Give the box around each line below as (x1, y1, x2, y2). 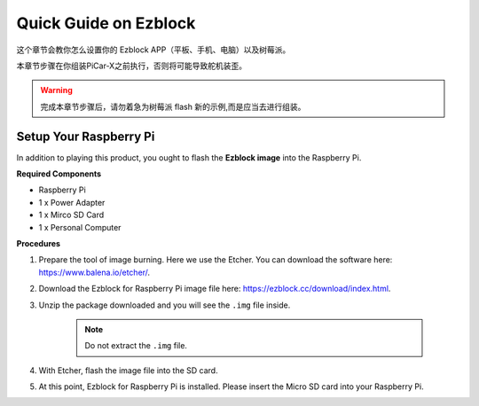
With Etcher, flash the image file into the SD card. (38, 364, 218, 376)
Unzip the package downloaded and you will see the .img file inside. (38, 300, 291, 310)
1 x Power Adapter (38, 197, 106, 207)
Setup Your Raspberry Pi (16, 129, 155, 144)
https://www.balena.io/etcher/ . (38, 267, 151, 277)
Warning (40, 85, 73, 96)
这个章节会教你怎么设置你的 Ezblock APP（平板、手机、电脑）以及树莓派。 (16, 44, 291, 55)
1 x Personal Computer (38, 222, 122, 232)
